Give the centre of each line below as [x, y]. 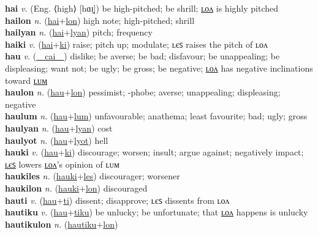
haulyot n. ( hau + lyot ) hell [57, 140]
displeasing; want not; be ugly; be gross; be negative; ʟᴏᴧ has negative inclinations [159, 68]
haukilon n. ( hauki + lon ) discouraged [76, 188]
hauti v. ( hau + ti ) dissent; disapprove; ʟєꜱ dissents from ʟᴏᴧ [117, 200]
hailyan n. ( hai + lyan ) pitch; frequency [79, 32]
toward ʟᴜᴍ [26, 80]
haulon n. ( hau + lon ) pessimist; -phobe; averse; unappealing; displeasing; [143, 92]
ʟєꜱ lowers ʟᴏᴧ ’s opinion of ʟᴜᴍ [62, 164]
